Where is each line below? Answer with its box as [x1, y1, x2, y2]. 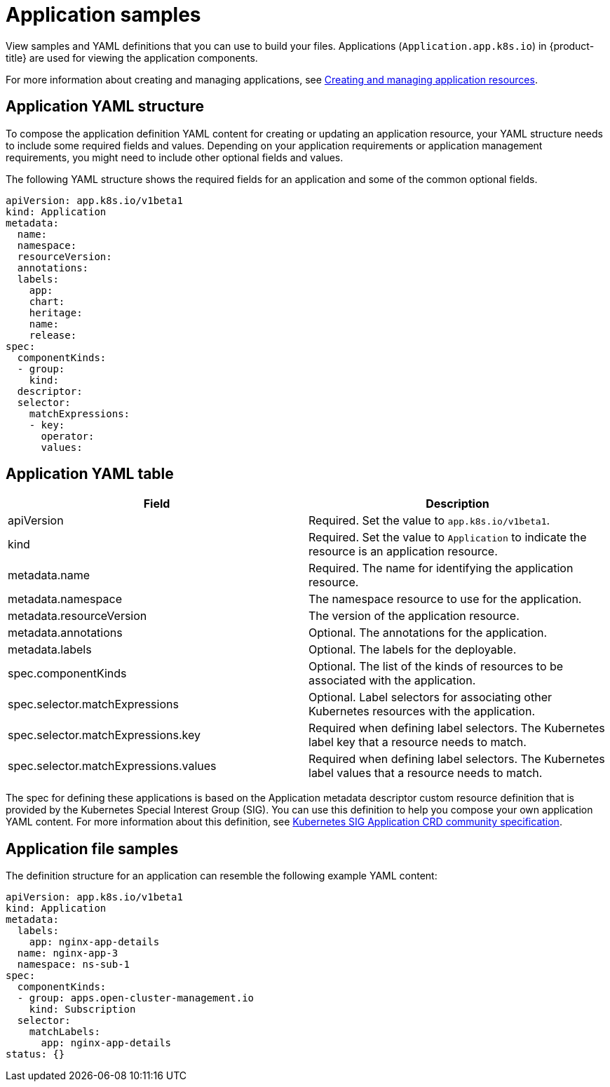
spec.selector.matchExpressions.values [8, 759, 217, 774]
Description [426, 497, 489, 511]
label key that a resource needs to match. [309, 735, 527, 750]
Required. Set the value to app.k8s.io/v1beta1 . [309, 513, 550, 528]
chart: [29, 295, 65, 307]
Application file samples [6, 839, 179, 858]
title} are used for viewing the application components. [6, 51, 258, 64]
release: [29, 329, 77, 341]
